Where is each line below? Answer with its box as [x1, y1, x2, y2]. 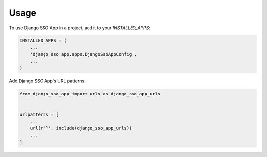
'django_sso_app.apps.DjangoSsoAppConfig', [30, 52, 137, 57]
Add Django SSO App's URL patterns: [9, 78, 86, 84]
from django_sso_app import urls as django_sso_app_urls [19, 91, 161, 97]
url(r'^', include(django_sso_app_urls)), [30, 126, 134, 131]
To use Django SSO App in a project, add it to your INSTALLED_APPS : [9, 25, 151, 31]
